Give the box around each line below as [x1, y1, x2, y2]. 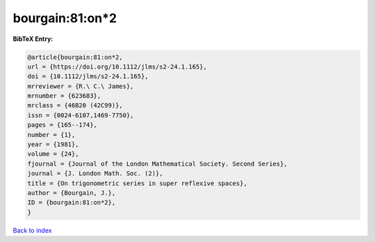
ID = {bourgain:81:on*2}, [27, 198, 116, 207]
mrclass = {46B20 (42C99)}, [27, 101, 123, 110]
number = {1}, [27, 130, 76, 139]
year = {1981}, [27, 141, 79, 148]
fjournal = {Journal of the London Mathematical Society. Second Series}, [27, 159, 288, 168]
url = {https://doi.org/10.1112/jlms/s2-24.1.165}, [27, 62, 208, 71]
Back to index [12, 226, 52, 234]
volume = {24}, [27, 150, 79, 158]
